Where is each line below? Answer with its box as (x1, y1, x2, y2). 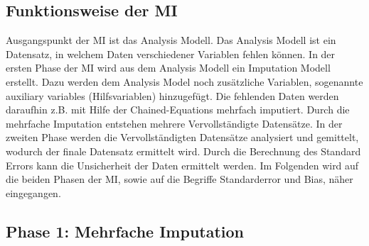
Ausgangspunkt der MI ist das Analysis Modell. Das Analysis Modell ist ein (6, 33, 336, 47)
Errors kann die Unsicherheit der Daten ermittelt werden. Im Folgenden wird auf (6, 157, 359, 172)
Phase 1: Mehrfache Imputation (6, 220, 245, 242)
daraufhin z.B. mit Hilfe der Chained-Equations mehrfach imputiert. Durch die (6, 102, 350, 117)
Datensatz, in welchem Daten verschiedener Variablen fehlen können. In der (6, 46, 336, 61)
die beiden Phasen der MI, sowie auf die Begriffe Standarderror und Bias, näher (6, 172, 353, 186)
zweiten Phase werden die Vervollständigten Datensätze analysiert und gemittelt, (6, 130, 359, 145)
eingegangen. (6, 185, 61, 200)
